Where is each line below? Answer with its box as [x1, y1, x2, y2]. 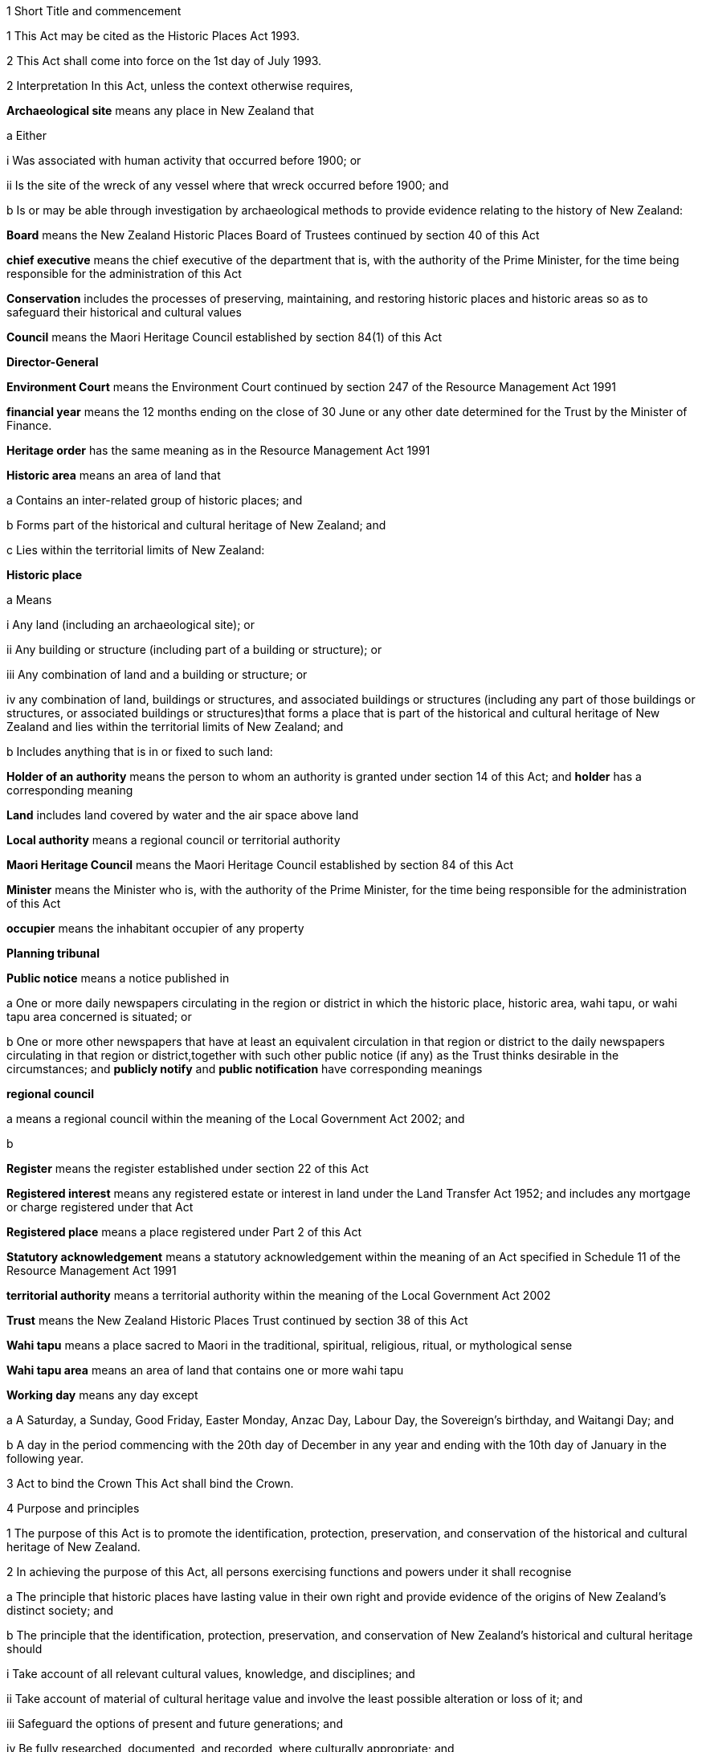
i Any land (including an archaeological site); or [6, 618, 255, 631]
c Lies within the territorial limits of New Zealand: [6, 543, 265, 557]
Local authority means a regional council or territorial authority [6, 833, 341, 847]
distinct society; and [6, 1603, 114, 1617]
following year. [6, 1452, 84, 1465]
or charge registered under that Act [6, 1200, 194, 1214]
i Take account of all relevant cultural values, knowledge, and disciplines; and [6, 1667, 415, 1681]
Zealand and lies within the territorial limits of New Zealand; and [6, 720, 344, 733]
